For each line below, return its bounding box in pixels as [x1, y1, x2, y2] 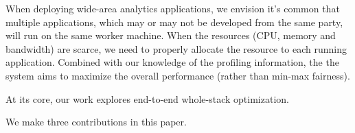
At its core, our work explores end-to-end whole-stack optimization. [5, 91, 289, 106]
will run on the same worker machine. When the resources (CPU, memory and [5, 28, 336, 43]
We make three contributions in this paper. [5, 114, 187, 129]
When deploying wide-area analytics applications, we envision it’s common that [5, 1, 340, 15]
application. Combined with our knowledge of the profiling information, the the [5, 55, 339, 69]
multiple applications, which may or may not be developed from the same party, [5, 14, 343, 29]
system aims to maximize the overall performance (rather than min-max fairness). [5, 68, 350, 82]
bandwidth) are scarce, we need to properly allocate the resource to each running [5, 41, 347, 56]
